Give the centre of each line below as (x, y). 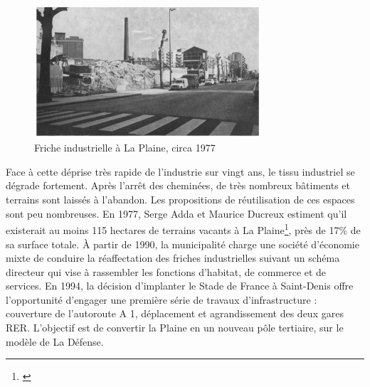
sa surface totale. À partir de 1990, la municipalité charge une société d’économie (183, 244)
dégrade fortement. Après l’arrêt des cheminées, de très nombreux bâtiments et (178, 185)
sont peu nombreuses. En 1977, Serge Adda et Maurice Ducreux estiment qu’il (176, 213)
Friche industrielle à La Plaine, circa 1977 (125, 148)
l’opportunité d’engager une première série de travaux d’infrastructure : (162, 299)
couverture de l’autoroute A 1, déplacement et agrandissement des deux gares (175, 313)
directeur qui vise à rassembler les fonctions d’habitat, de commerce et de (166, 271)
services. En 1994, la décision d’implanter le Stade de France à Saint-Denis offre (180, 286)
